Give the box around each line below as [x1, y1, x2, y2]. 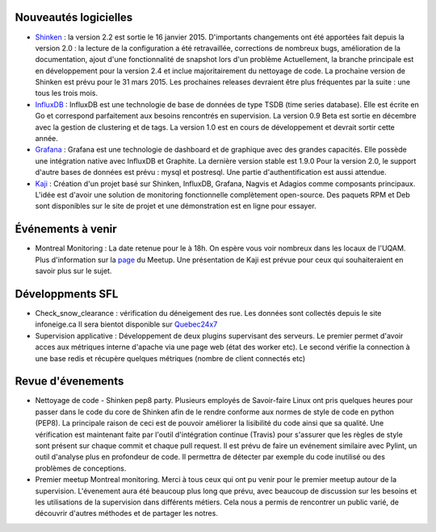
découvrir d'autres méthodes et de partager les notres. [35, 509, 218, 518]
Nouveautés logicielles [15, 10, 133, 24]
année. [35, 134, 58, 143]
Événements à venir [15, 222, 117, 236]
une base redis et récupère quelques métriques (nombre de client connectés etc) [35, 353, 306, 363]
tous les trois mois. [35, 89, 99, 98]
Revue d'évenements [15, 375, 124, 389]
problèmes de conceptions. [35, 463, 127, 473]
